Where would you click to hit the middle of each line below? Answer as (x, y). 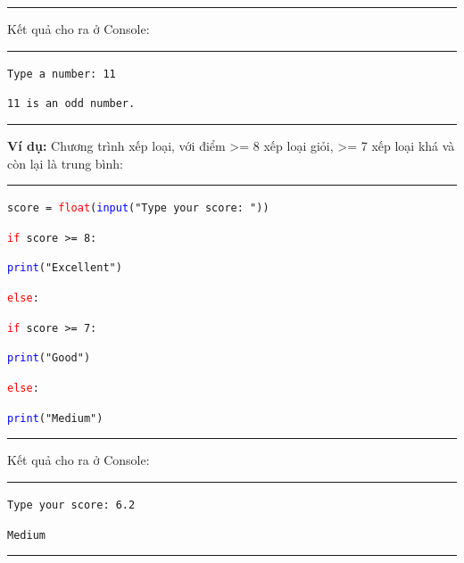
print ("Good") (49, 358)
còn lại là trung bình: (65, 163)
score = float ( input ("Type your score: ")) (138, 208)
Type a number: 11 (62, 74)
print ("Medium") (55, 418)
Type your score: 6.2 (71, 505)
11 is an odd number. (71, 104)
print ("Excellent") (65, 268)
